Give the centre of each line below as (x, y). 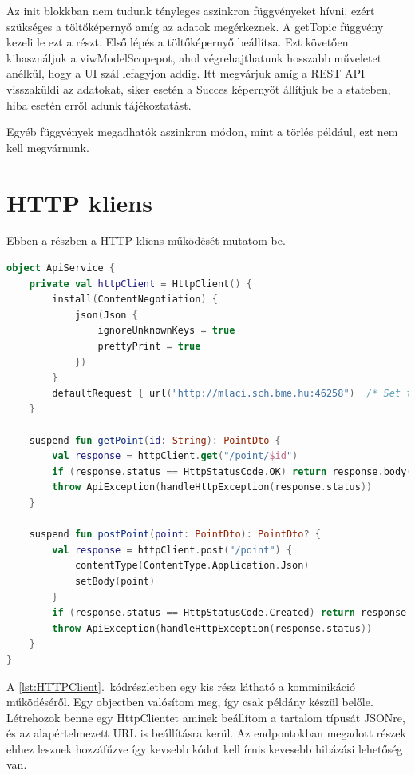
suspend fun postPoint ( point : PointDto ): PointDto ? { (175, 535)
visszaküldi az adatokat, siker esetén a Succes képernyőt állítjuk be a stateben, (199, 88)
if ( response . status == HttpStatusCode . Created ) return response (229, 613)
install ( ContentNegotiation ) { (135, 300)
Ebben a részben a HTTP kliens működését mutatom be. (146, 240)
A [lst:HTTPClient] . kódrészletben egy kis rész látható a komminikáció (181, 686)
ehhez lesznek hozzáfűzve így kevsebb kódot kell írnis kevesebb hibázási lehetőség (205, 748)
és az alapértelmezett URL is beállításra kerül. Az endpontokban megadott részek (206, 733)
